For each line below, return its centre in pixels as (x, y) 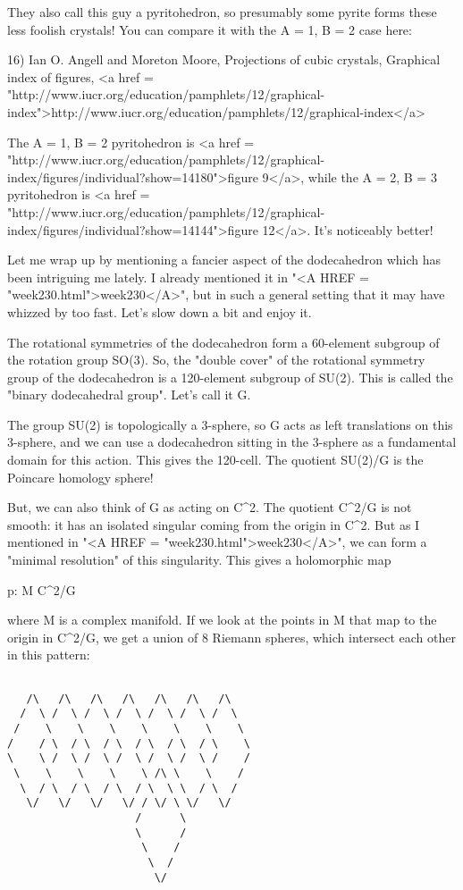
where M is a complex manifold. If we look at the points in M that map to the (222, 620)
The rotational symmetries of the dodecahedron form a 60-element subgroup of (223, 342)
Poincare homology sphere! (80, 477)
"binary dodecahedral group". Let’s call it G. (129, 395)
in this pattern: (49, 655)
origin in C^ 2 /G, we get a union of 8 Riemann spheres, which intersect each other (231, 637)
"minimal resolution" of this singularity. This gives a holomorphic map (199, 560)
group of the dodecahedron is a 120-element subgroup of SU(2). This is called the (230, 377)
